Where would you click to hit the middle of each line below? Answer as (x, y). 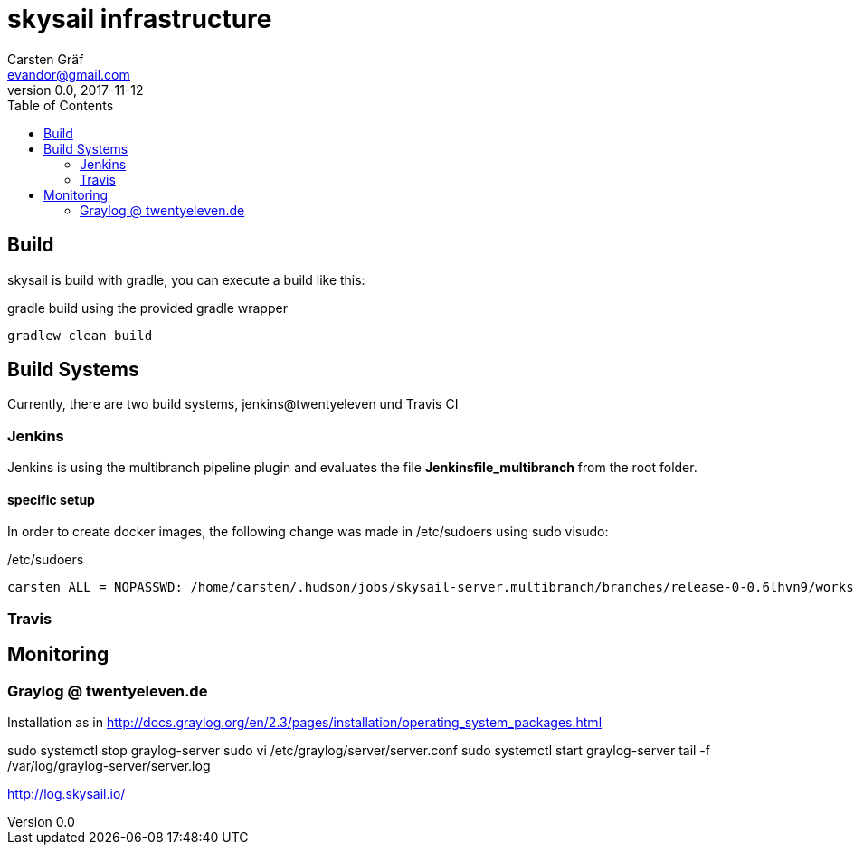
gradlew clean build (80, 335)
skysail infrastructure (140, 19)
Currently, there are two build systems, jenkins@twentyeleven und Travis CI (233, 404)
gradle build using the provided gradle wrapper (147, 308)
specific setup (51, 499)
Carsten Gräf (46, 59)
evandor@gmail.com (69, 74)
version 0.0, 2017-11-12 (76, 90)
